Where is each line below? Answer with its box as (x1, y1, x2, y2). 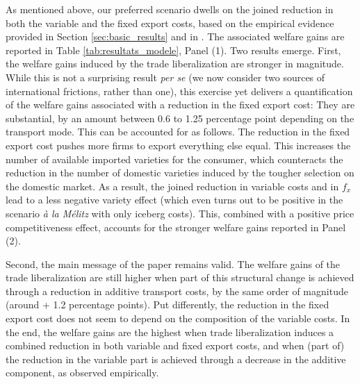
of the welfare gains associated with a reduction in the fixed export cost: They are (6, 97, 355, 112)
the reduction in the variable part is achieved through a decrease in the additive (6, 351, 346, 366)
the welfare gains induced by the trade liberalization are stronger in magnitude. (6, 56, 344, 71)
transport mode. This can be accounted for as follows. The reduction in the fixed (6, 124, 350, 139)
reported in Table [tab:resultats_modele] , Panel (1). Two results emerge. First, (6, 42, 341, 57)
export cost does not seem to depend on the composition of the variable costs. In (6, 311, 350, 326)
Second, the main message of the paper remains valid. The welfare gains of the (6, 256, 341, 271)
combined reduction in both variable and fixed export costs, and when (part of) (6, 338, 345, 353)
